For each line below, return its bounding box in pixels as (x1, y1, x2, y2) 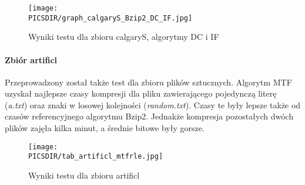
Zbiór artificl (5, 53, 58, 66)
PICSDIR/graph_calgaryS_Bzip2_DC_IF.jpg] (28, 13, 193, 22)
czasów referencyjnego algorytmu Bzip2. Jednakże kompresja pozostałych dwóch (5, 110, 294, 122)
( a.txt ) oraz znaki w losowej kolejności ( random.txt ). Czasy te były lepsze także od (5, 98, 301, 111)
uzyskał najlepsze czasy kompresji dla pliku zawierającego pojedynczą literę (5, 87, 277, 100)
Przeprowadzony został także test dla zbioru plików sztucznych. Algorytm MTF (5, 76, 292, 88)
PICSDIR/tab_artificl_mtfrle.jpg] (28, 152, 163, 161)
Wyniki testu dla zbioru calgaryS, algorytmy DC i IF (28, 30, 219, 43)
